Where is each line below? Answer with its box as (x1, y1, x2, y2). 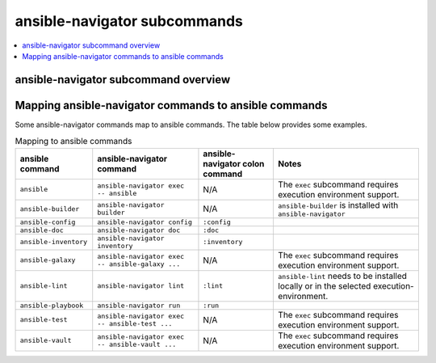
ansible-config (19, 217, 76, 226)
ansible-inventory (19, 238, 88, 247)
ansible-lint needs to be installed (278, 270, 408, 281)
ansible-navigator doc (97, 226, 181, 234)
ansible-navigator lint (97, 281, 185, 290)
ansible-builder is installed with (278, 199, 399, 210)
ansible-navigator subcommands (15, 12, 244, 30)
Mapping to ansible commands (15, 136, 132, 147)
